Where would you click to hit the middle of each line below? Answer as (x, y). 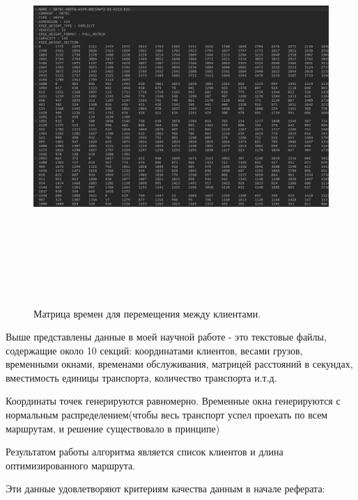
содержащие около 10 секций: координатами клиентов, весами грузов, (154, 350)
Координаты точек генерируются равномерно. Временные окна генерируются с (173, 401)
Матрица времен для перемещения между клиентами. (147, 313)
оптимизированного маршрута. (71, 465)
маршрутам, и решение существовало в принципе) (113, 428)
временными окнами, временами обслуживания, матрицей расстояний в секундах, (179, 364)
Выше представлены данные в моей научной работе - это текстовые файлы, (166, 337)
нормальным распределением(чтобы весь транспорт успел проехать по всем (167, 415)
